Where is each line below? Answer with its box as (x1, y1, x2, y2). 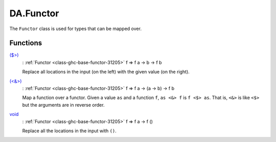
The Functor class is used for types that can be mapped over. (9, 26, 142, 32)
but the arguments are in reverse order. (22, 102, 105, 108)
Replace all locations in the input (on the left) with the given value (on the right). (22, 69, 190, 75)
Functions (9, 39, 42, 48)
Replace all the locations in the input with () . (22, 128, 117, 134)
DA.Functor (9, 8, 59, 19)
